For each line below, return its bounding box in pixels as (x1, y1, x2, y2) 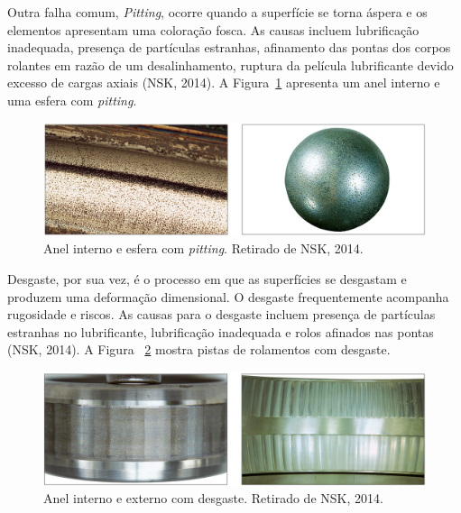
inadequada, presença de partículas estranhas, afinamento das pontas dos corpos (7, 38, 451, 57)
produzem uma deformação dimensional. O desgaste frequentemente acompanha (7, 287, 449, 306)
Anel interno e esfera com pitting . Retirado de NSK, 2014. (43, 239, 364, 258)
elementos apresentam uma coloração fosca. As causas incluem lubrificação (7, 20, 420, 39)
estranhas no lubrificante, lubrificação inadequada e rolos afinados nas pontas (7, 322, 434, 341)
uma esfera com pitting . (7, 90, 137, 109)
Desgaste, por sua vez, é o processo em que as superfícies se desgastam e (7, 270, 407, 289)
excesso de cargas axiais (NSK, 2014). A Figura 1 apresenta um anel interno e (7, 73, 440, 92)
